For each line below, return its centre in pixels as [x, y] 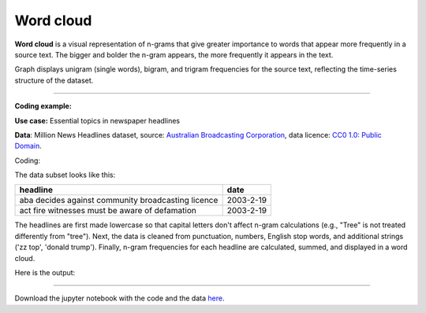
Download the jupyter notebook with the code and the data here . [120, 298]
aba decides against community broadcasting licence [119, 201]
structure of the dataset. [54, 80]
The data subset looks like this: [65, 175]
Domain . [28, 146]
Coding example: [43, 106]
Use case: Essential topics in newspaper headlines [97, 120]
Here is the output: [45, 273]
